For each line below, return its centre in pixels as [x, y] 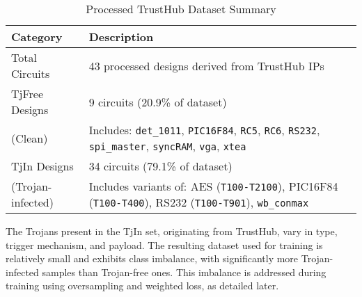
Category [37, 37]
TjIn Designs [42, 166]
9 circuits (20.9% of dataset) [158, 102]
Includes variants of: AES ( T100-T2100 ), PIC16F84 [213, 186]
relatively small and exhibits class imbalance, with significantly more [152, 258]
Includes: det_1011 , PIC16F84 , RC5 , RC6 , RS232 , [204, 130]
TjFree [27, 94]
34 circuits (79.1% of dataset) [160, 166]
